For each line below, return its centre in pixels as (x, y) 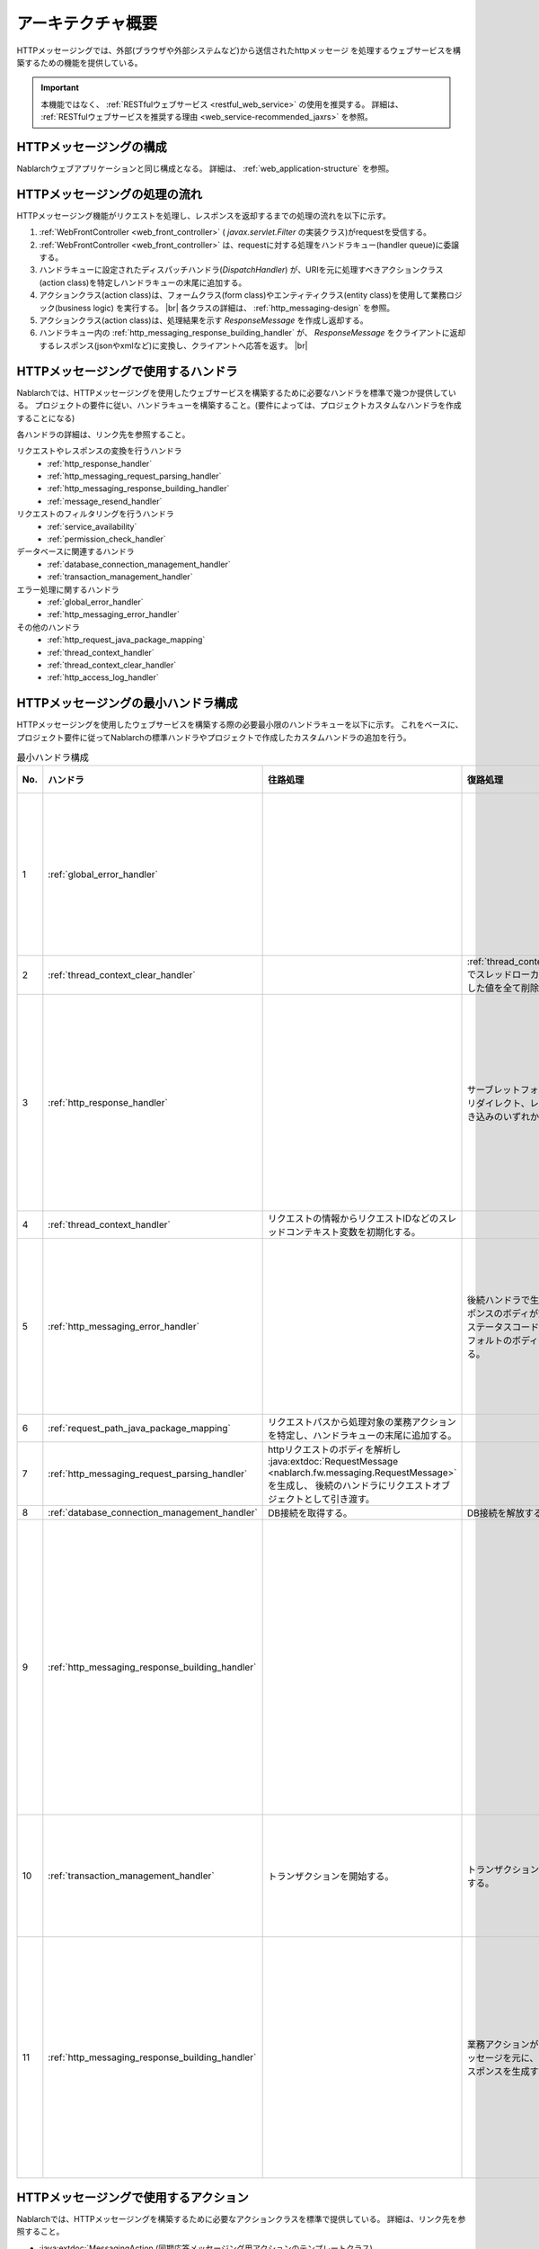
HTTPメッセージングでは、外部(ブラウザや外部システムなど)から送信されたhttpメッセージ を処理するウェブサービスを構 (239, 50)
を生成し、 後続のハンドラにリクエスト (350, 1486)
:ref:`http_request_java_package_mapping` (126, 640)
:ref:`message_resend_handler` (105, 501)
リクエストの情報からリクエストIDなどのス (358, 1219)
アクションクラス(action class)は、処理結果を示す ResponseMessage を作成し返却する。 (203, 320)
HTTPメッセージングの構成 (92, 147)
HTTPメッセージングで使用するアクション (133, 2197)
